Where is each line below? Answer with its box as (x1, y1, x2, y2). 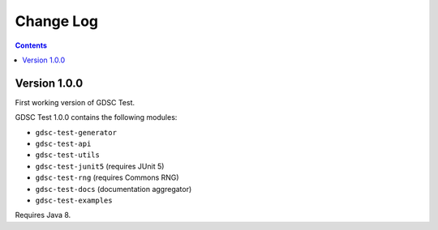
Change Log (15, 12, 99, 30)
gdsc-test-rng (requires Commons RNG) (35, 172, 179, 182)
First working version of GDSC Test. (15, 97, 135, 107)
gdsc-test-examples (35, 195, 113, 205)
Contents (15, 40, 48, 50)
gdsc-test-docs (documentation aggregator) (35, 184, 192, 194)
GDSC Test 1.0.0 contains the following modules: (15, 113, 178, 122)
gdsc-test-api (35, 139, 92, 149)
